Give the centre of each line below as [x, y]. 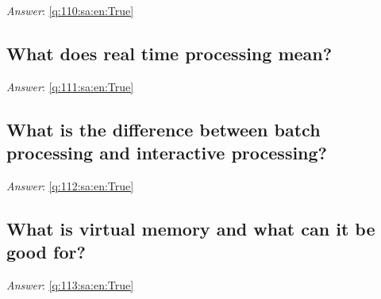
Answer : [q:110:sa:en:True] [70, 10]
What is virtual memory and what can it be [191, 228]
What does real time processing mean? [169, 53]
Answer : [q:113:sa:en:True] [70, 285]
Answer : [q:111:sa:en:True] [70, 86]
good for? [46, 252]
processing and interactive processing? [167, 153]
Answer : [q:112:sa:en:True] [70, 185]
